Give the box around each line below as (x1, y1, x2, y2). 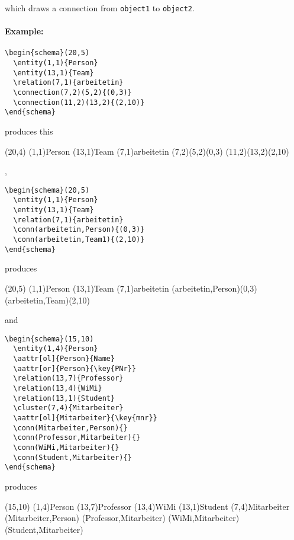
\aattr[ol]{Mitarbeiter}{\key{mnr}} (13, 414, 157, 423)
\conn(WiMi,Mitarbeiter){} (13, 443, 119, 452)
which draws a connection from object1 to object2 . (5, 2, 195, 14)
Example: (5, 25, 44, 37)
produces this (5, 125, 53, 138)
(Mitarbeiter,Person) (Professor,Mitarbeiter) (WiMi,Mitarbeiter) (5, 512, 240, 524)
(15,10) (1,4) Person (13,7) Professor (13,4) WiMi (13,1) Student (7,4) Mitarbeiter (5, 500, 290, 512)
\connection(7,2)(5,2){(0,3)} (13, 88, 132, 97)
